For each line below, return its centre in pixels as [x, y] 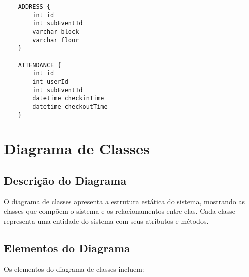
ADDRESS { [34, 7]
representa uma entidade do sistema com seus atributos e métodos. [106, 220]
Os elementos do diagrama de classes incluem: [74, 268]
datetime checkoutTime [70, 107]
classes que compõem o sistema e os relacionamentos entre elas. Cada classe [120, 211]
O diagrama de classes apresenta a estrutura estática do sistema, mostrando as [124, 201]
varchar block [56, 32]
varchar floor [56, 40]
